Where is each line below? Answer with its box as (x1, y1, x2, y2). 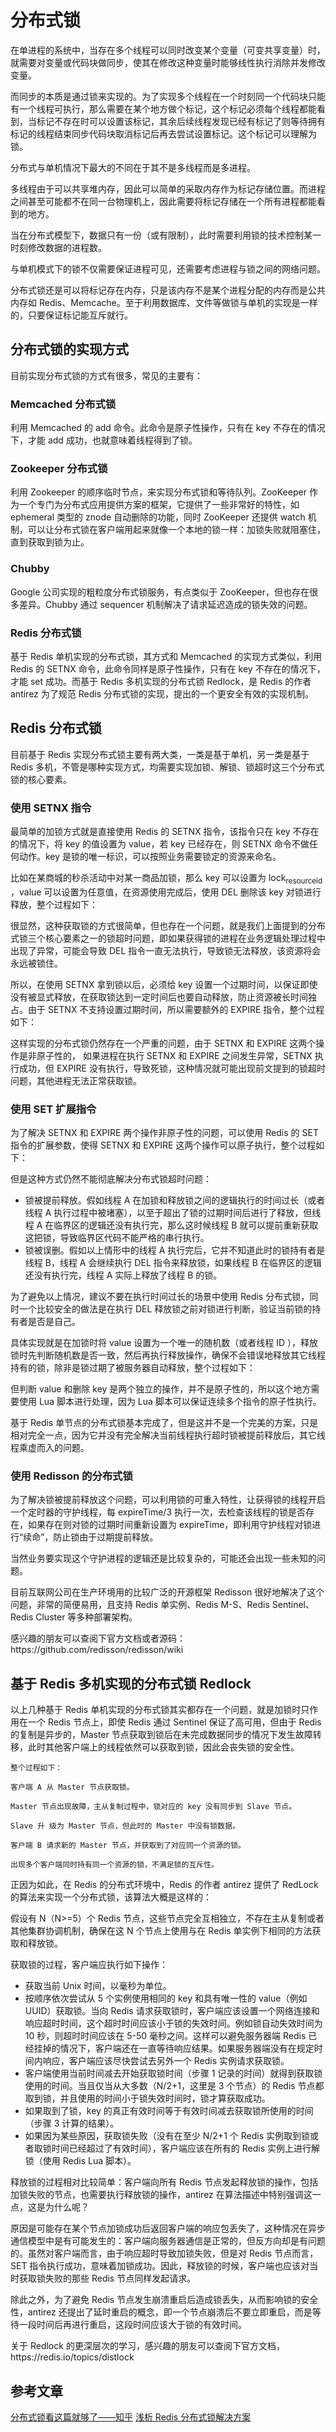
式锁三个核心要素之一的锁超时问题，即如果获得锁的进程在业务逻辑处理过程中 (10, 932, 326, 944)
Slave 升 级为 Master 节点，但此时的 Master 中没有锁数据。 (10, 1821, 240, 1831)
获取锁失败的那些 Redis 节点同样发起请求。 (18, 2272, 197, 2285)
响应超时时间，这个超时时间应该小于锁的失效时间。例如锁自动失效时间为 (24, 2017, 323, 2030)
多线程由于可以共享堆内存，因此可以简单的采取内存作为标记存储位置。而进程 (10, 182, 326, 195)
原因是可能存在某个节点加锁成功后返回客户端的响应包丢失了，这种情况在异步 (10, 2222, 326, 2235)
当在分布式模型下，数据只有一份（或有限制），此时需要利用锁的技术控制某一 (10, 229, 322, 241)
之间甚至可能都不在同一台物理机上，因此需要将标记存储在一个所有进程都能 (10, 195, 317, 207)
